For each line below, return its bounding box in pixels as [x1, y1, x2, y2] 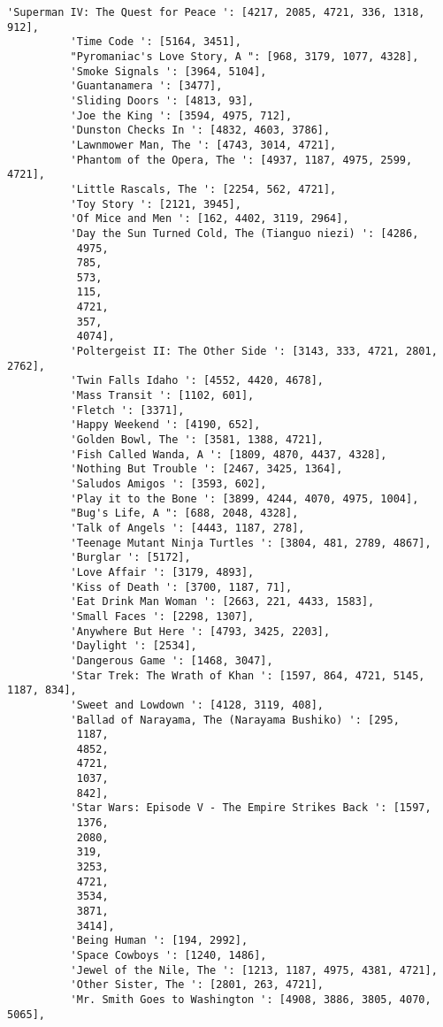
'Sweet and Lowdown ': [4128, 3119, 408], [70, 698, 324, 711]
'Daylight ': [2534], [70, 640, 197, 653]
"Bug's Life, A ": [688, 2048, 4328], [70, 507, 299, 520]
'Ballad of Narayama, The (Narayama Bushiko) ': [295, [70, 713, 400, 726]
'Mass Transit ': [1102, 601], [70, 389, 255, 402]
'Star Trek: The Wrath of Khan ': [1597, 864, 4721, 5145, [70, 669, 425, 682]
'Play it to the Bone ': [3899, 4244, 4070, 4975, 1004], [70, 492, 419, 505]
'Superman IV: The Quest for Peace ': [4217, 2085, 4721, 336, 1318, [7, 6, 425, 19]
